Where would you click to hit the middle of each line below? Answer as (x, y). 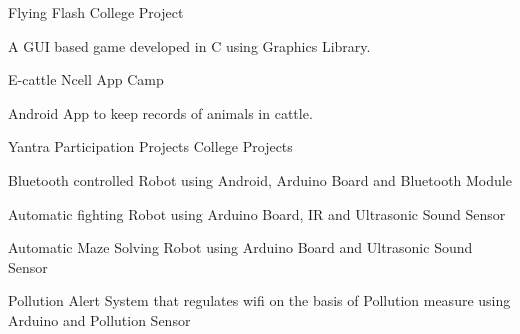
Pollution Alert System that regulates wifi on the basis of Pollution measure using (259, 300)
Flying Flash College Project (96, 12)
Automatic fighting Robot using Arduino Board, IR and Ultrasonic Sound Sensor (257, 213)
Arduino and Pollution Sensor (99, 319)
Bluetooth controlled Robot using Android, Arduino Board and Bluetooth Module (260, 179)
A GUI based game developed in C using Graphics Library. (189, 45)
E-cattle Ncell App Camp (86, 79)
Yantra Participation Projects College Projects (150, 146)
